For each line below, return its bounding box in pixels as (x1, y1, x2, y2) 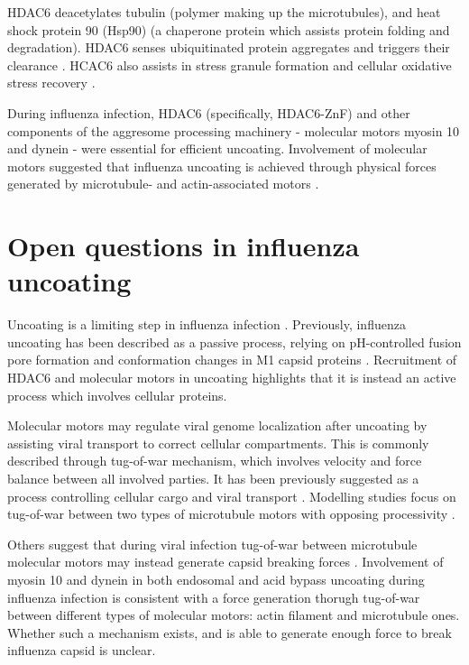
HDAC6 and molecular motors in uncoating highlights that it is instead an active (7, 368, 456, 387)
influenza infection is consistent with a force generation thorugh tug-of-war (7, 587, 420, 606)
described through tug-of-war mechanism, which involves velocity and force (7, 451, 422, 470)
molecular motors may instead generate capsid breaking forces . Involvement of (7, 552, 444, 571)
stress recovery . (7, 73, 96, 92)
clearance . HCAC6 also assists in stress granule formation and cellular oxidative (7, 55, 452, 74)
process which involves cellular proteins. (7, 385, 227, 404)
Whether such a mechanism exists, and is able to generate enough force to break (7, 623, 452, 642)
